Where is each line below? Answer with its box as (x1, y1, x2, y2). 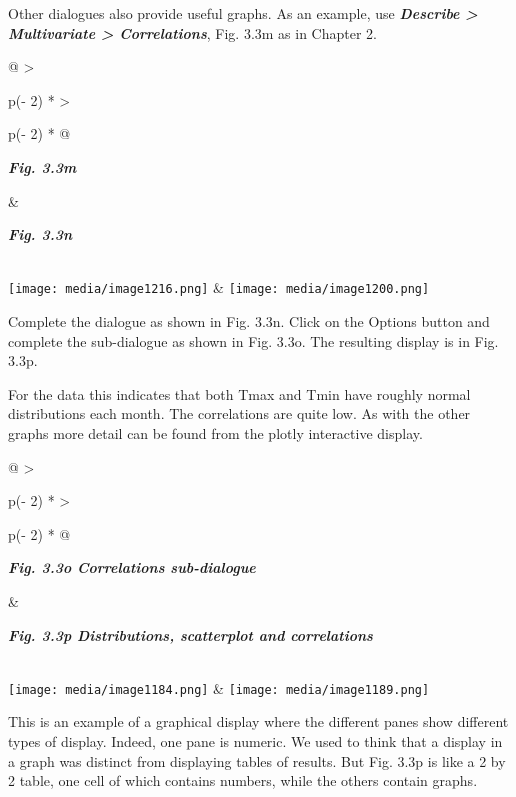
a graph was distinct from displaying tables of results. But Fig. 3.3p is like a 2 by (8, 750, 506, 771)
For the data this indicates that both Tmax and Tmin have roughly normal (8, 383, 471, 404)
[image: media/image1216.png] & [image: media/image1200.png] (8, 277, 430, 298)
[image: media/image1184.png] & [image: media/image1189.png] (8, 677, 430, 698)
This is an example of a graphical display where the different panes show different (8, 711, 509, 732)
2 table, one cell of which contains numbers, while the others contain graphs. (8, 770, 478, 791)
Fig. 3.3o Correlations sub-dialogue (8, 557, 256, 578)
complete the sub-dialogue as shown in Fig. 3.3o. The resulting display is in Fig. (8, 330, 499, 351)
